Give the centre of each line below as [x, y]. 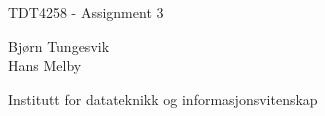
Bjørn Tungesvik [59, 45]
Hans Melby [45, 65]
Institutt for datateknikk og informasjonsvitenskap [163, 98]
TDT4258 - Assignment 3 [86, 12]
